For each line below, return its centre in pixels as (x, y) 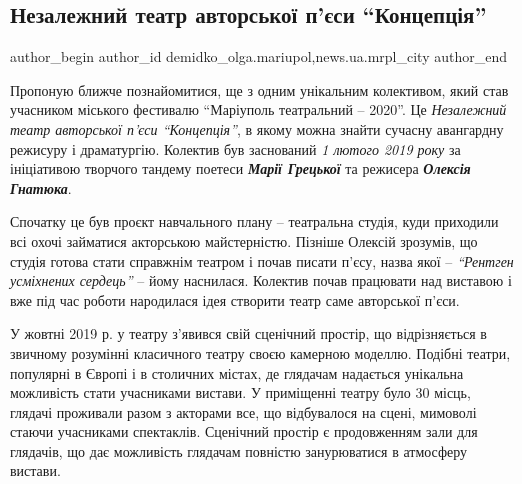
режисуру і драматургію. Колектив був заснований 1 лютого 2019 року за (235, 148)
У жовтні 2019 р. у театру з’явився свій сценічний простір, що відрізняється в (248, 333)
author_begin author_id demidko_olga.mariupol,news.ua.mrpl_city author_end (258, 56)
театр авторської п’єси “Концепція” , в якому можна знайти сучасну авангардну (257, 128)
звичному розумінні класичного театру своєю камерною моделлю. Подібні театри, (260, 352)
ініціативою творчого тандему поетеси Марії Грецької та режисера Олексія (240, 168)
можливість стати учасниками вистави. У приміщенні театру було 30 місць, (240, 392)
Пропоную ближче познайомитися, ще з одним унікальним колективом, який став (259, 89)
